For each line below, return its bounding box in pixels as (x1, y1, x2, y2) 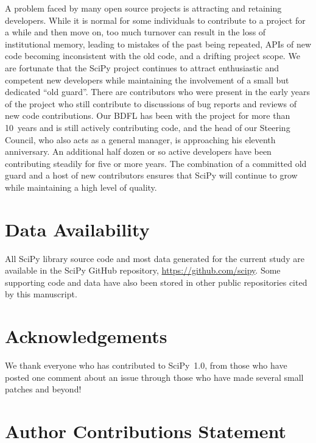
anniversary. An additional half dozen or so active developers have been (5, 145, 272, 158)
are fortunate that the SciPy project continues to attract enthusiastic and (5, 61, 279, 74)
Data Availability (5, 216, 150, 241)
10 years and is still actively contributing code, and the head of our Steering (5, 121, 290, 133)
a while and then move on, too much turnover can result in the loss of (5, 26, 266, 38)
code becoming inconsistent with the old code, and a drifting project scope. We (5, 49, 300, 62)
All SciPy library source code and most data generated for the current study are (5, 252, 304, 264)
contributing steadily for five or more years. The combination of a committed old (5, 157, 307, 169)
